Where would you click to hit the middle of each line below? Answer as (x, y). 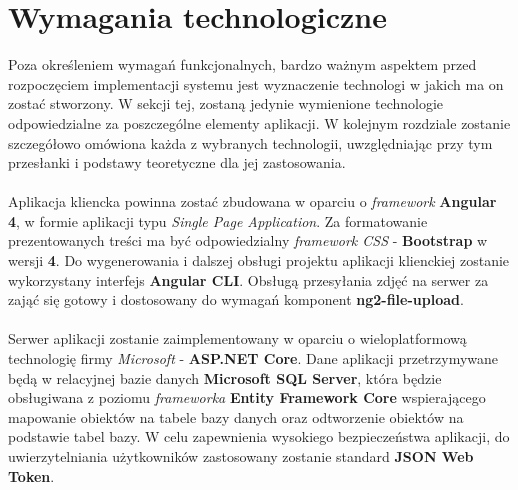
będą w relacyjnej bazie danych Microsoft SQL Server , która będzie (225, 377)
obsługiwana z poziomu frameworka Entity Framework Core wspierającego (247, 397)
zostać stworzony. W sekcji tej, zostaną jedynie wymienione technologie (226, 103)
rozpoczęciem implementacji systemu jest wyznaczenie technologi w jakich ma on (256, 83)
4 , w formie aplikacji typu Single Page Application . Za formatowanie (218, 220)
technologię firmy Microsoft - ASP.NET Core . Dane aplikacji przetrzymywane (253, 358)
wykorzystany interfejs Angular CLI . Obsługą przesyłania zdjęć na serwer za (248, 279)
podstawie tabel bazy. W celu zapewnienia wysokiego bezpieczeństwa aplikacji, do (259, 436)
